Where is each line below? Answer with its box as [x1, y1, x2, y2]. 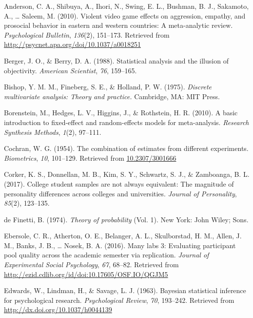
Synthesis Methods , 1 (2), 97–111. [4, 127, 101, 137]
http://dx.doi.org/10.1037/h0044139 [4, 304, 112, 315]
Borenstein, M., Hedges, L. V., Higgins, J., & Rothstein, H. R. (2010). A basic [4, 107, 238, 118]
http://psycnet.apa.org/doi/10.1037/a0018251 [4, 39, 141, 49]
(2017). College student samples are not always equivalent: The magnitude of [4, 178, 234, 189]
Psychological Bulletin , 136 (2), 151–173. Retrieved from [4, 29, 170, 40]
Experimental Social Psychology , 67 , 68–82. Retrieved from [4, 259, 179, 270]
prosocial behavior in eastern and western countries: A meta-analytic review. [4, 20, 233, 30]
